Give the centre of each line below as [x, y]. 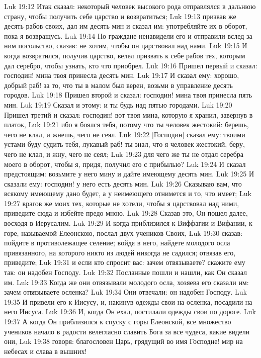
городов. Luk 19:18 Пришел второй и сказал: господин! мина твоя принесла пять [128, 95]
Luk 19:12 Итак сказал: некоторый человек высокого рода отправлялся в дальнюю [130, 6]
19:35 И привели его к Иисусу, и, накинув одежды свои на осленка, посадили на [128, 301]
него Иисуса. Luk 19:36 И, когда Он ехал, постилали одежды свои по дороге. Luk [130, 311]
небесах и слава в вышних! [46, 351]
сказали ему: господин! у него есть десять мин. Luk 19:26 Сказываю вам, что [123, 183]
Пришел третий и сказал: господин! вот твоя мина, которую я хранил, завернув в [128, 114]
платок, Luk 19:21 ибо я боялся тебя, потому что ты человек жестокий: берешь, [126, 124]
